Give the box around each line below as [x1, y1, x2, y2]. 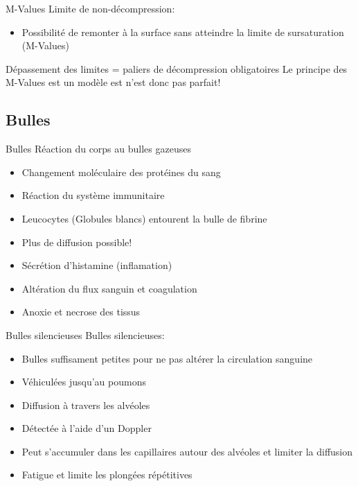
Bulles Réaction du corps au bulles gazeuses [6, 141, 191, 156]
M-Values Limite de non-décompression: [6, 1, 175, 15]
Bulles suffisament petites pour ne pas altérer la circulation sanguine [21, 351, 313, 365]
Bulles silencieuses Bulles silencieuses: [6, 327, 165, 342]
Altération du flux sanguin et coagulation [21, 281, 197, 295]
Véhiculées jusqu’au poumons [21, 374, 146, 389]
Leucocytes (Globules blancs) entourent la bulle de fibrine [21, 211, 267, 225]
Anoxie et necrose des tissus [21, 304, 141, 319]
